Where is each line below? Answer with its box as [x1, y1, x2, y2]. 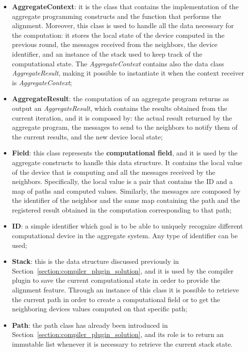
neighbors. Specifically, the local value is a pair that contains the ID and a [12, 176, 233, 186]
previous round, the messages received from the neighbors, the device [12, 39, 218, 49]
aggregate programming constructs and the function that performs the [12, 11, 221, 21]
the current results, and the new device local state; [12, 131, 163, 141]
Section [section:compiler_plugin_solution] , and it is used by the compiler [12, 265, 234, 275]
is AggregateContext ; [12, 77, 72, 87]
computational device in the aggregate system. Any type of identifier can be [12, 230, 238, 241]
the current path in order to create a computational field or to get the [12, 294, 220, 304]
